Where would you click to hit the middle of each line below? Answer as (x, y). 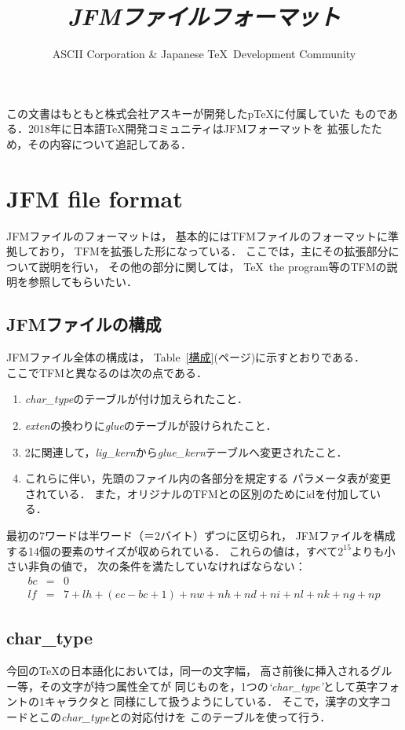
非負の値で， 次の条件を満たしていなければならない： (167, 566)
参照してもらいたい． (82, 282)
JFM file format (95, 198)
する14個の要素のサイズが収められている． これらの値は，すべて (172, 550)
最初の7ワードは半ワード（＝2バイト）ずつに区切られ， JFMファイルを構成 (201, 535)
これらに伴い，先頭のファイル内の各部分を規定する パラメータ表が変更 (208, 478)
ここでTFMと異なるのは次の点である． (107, 372)
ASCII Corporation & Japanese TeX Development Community (204, 54)
